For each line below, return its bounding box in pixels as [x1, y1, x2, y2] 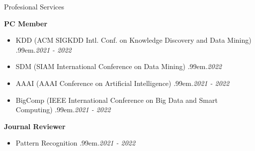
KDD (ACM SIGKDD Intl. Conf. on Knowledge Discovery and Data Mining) [15, 35, 252, 45]
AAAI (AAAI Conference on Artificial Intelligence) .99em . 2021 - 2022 [15, 77, 230, 88]
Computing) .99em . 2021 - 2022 [15, 104, 111, 115]
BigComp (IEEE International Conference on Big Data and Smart [15, 94, 218, 105]
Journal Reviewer [4, 121, 66, 131]
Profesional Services [4, 1, 64, 11]
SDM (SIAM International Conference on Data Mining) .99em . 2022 [15, 61, 222, 72]
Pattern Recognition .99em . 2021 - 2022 [15, 138, 136, 148]
